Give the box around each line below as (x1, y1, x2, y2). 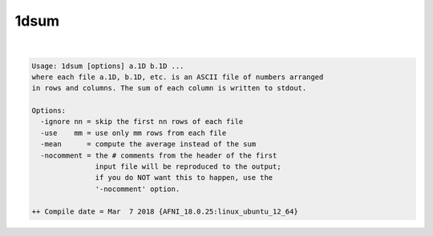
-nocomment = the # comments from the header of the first (40, 150, 277, 160)
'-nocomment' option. (95, 184, 180, 194)
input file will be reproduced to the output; (95, 162, 281, 171)
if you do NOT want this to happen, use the (95, 173, 273, 182)
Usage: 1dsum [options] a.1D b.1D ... (31, 61, 184, 70)
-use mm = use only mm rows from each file (40, 128, 227, 138)
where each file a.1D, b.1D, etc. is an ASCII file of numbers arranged (31, 72, 324, 82)
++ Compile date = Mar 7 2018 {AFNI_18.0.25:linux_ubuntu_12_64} (31, 206, 298, 216)
